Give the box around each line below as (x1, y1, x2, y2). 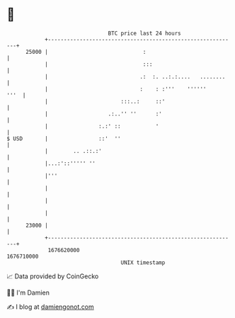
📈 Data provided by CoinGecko (6, 272, 99, 280)
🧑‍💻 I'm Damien (6, 288, 50, 297)
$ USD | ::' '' (6, 135, 121, 142)
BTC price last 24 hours (108, 30, 181, 37)
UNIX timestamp (120, 259, 166, 266)
